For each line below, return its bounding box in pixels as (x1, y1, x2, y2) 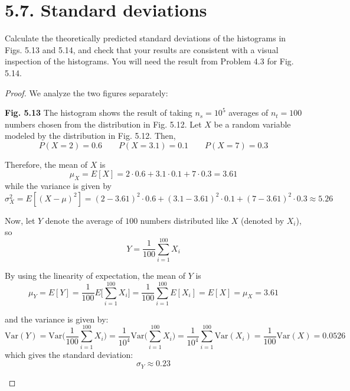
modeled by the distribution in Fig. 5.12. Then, (5, 129, 176, 142)
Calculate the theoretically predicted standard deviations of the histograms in (5, 32, 286, 44)
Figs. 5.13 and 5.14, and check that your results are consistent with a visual (5, 43, 279, 56)
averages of (228, 106, 269, 119)
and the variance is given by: (5, 312, 109, 325)
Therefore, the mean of (5, 158, 88, 170)
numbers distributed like (140, 214, 229, 226)
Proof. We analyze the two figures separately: (5, 86, 168, 99)
